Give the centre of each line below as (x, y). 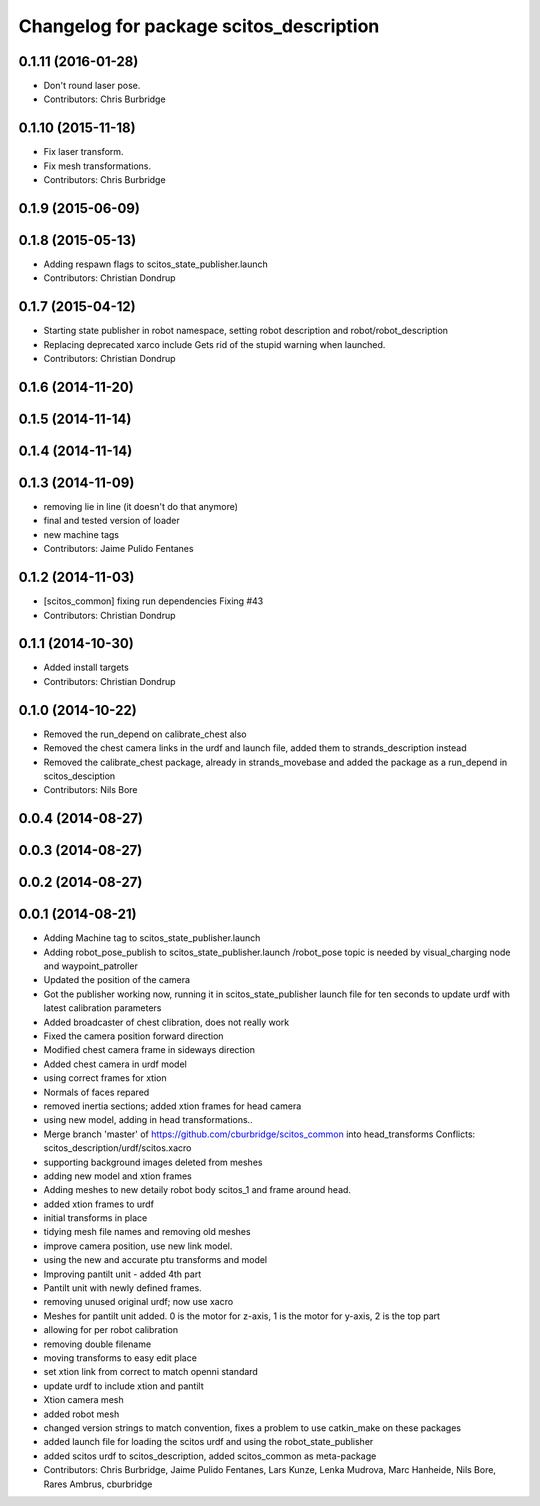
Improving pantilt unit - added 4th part (122, 1274)
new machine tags (81, 534)
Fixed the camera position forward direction (133, 1036)
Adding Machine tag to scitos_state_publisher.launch (152, 938)
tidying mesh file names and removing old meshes (147, 1232)
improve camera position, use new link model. (138, 1246)
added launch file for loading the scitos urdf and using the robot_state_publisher (208, 1442)
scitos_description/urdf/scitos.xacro (117, 1148)
